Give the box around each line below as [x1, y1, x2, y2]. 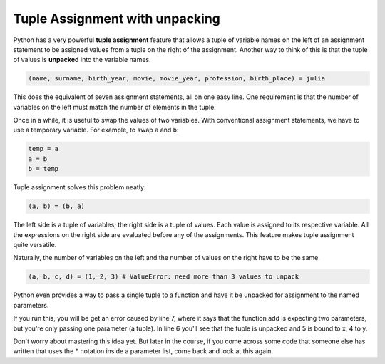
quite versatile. [13, 240, 57, 249]
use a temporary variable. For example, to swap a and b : [13, 125, 179, 135]
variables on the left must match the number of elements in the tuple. [13, 103, 217, 111]
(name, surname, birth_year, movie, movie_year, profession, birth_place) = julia [28, 75, 326, 83]
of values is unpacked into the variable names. [13, 56, 151, 64]
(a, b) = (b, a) [28, 202, 86, 210]
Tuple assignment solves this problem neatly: [13, 183, 146, 192]
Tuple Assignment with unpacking [13, 11, 221, 26]
